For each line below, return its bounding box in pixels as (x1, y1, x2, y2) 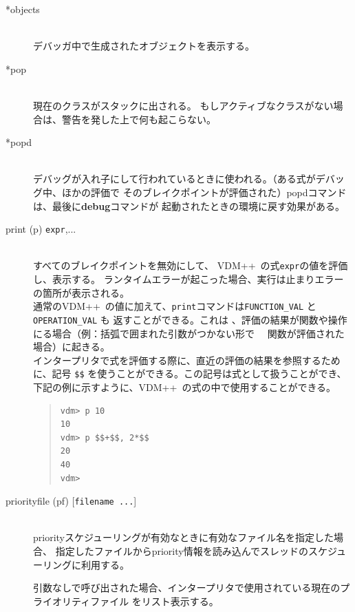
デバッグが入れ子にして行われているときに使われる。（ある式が (33, 171, 316, 186)
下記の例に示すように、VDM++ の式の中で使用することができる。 (33, 379, 336, 394)
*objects (6, 2, 40, 16)
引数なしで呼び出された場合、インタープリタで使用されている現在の (33, 580, 341, 595)
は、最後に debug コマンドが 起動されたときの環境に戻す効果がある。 (33, 198, 345, 213)
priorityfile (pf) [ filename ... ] (6, 494, 137, 508)
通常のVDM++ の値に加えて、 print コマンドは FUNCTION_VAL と (33, 299, 316, 313)
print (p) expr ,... (6, 222, 76, 236)
